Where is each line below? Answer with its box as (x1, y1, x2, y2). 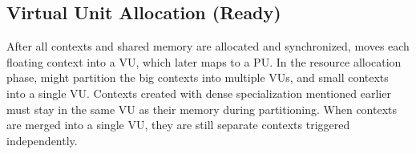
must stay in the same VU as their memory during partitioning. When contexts (6, 100, 398, 117)
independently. (6, 132, 78, 148)
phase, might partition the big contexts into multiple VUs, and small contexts (6, 69, 389, 86)
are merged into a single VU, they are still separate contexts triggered (6, 116, 350, 133)
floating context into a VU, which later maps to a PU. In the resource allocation (6, 53, 402, 70)
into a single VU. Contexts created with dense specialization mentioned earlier (6, 84, 391, 101)
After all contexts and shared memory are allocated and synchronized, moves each (6, 38, 410, 55)
